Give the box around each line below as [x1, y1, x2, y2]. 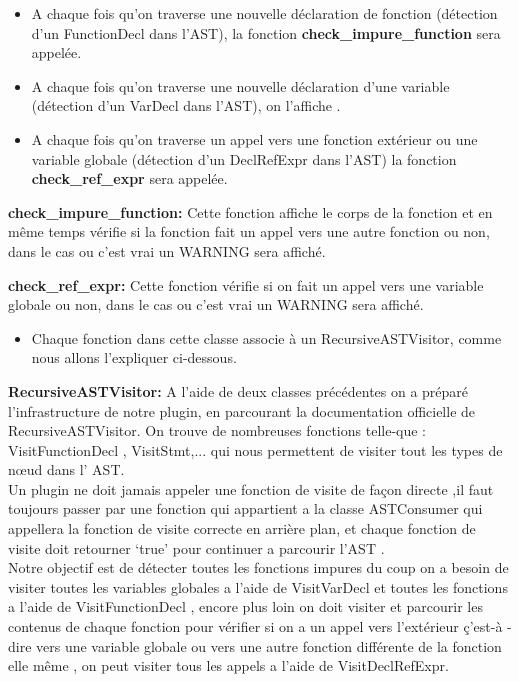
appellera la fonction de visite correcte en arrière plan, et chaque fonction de [8, 518, 476, 539]
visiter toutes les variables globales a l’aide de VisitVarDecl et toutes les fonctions [8, 576, 508, 597]
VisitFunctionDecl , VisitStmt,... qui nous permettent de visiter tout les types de [8, 439, 503, 460]
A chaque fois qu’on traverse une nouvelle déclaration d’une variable [31, 75, 450, 96]
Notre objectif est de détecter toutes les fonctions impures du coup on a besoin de [8, 557, 509, 578]
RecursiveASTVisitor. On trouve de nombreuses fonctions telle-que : [8, 420, 426, 441]
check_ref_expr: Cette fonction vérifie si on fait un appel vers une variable [8, 274, 484, 295]
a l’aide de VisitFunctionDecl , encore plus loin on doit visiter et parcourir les [8, 596, 483, 617]
